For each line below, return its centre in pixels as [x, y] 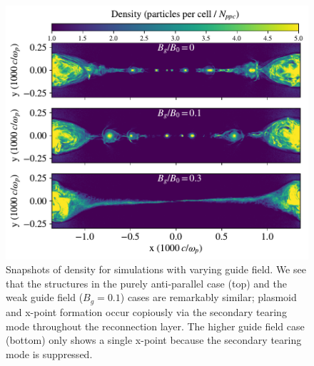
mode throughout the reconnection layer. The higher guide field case [155, 326]
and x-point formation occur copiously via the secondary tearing [146, 311]
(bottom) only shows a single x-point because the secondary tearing [154, 340]
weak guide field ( [45, 297]
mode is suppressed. [49, 354]
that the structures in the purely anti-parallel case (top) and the [146, 283]
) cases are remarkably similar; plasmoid [208, 297]
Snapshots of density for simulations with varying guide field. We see [156, 269]
